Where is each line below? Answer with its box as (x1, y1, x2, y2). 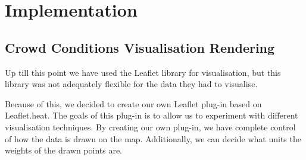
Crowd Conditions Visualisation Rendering (5, 38, 275, 56)
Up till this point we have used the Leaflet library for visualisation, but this (5, 66, 281, 78)
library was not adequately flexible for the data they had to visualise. (5, 78, 258, 90)
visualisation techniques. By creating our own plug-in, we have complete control (5, 120, 296, 133)
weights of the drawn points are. (5, 144, 123, 156)
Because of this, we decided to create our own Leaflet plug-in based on (5, 97, 262, 110)
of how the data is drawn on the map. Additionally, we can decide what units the (5, 132, 301, 145)
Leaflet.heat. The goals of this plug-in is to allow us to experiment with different (5, 109, 298, 121)
